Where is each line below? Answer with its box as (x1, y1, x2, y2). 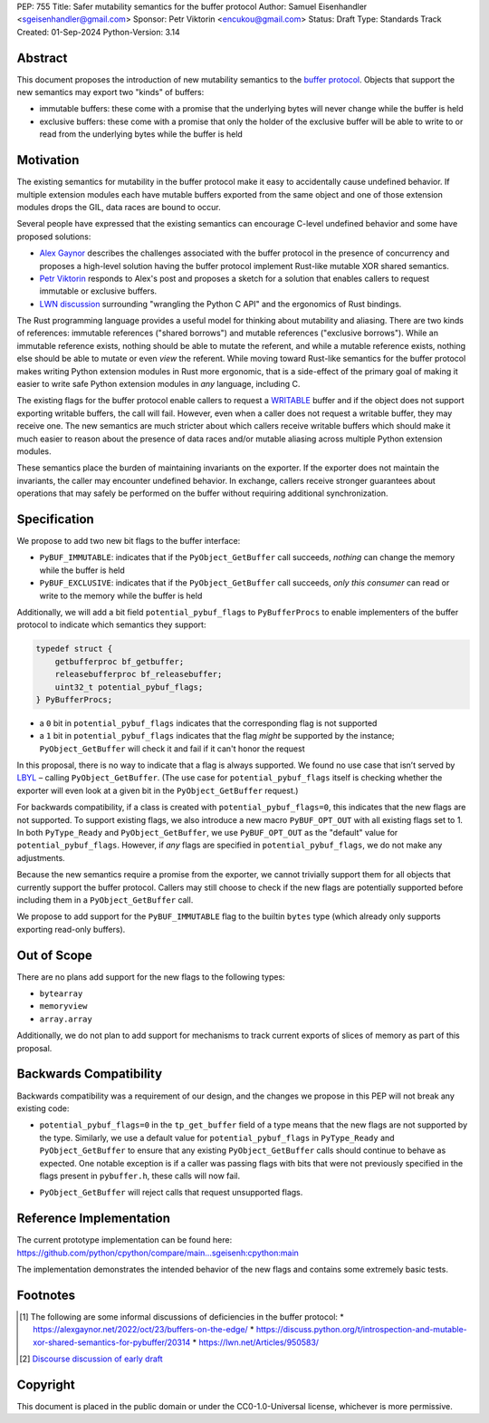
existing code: (16, 1102, 70, 1114)
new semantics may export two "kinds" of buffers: (16, 87, 205, 98)
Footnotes (16, 1287, 76, 1302)
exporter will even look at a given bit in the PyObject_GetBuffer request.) (16, 785, 299, 796)
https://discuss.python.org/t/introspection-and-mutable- (255, 1324, 467, 1335)
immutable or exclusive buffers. (39, 286, 158, 296)
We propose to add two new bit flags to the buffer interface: (16, 536, 241, 547)
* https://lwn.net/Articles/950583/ (192, 1337, 320, 1348)
